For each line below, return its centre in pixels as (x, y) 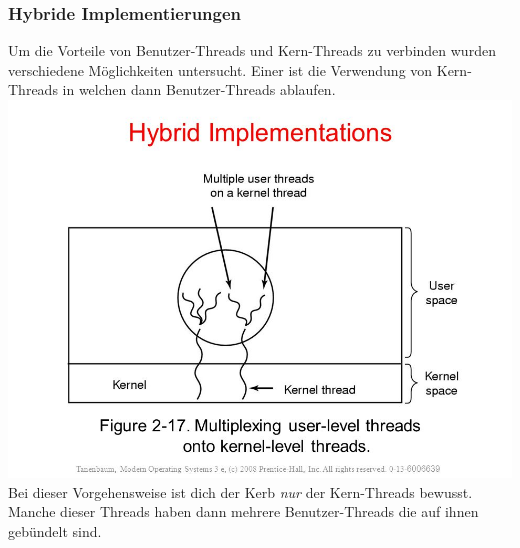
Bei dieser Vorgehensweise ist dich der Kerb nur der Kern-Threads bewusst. (240, 491)
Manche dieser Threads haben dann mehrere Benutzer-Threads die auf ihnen (243, 511)
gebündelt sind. (55, 530)
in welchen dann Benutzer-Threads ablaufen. (199, 89)
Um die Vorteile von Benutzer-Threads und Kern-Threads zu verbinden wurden (252, 50)
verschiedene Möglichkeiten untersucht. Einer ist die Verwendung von (220, 69)
